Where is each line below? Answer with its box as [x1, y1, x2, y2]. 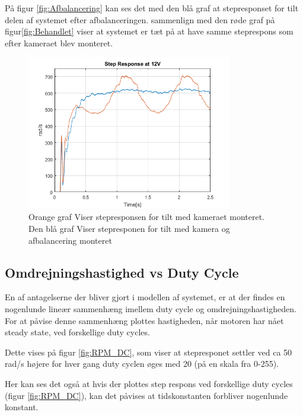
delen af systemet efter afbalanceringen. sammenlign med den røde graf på [5, 13, 275, 26]
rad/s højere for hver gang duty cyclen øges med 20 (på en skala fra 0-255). [5, 357, 279, 370]
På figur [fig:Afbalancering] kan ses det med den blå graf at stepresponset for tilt [5, 2, 299, 14]
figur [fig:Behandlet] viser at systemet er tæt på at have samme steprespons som [5, 25, 294, 37]
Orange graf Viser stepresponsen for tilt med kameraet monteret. [28, 210, 265, 223]
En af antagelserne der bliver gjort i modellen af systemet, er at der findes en [5, 291, 285, 303]
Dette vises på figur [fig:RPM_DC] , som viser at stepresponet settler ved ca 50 [5, 345, 292, 358]
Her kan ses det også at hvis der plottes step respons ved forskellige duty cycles [5, 377, 293, 389]
